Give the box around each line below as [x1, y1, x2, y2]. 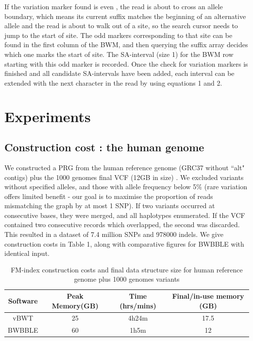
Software [8, 295, 38, 305]
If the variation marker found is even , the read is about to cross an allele [4, 1, 223, 11]
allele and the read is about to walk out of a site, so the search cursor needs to [4, 20, 238, 31]
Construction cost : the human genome [4, 140, 204, 155]
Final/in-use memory [172, 291, 244, 301]
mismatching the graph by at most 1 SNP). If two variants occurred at [4, 200, 215, 211]
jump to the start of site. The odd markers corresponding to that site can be [4, 30, 233, 40]
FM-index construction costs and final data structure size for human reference [11, 264, 243, 274]
